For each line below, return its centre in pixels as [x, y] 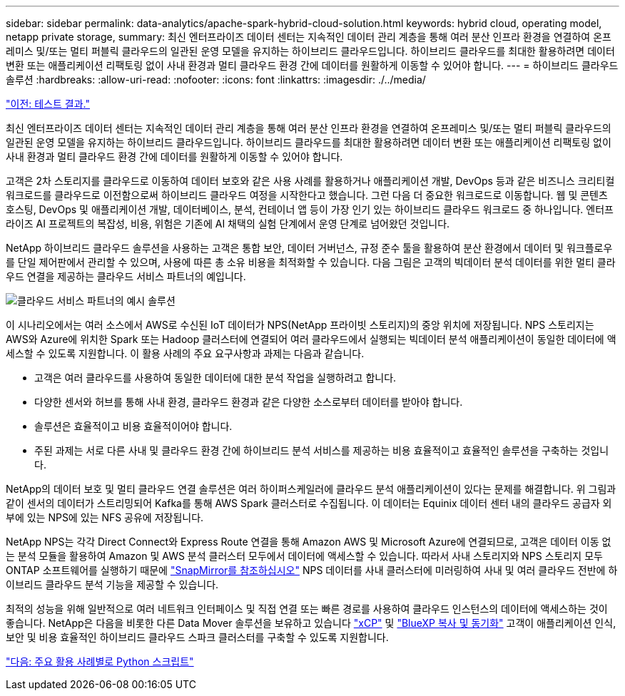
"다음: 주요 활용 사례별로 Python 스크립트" [100, 661]
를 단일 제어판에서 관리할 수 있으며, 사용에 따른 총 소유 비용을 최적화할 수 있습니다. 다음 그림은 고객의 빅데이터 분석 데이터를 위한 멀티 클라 [311, 262]
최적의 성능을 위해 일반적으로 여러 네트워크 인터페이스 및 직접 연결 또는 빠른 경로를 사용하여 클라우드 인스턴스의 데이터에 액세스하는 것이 [307, 609]
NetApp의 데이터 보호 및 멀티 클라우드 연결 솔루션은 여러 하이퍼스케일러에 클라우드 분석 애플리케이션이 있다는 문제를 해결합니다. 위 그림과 [311, 489]
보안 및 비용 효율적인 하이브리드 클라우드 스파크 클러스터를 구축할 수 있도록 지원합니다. [197, 637]
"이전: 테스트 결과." [48, 104]
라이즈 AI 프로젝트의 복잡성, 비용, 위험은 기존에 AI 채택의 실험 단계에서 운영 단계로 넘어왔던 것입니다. [228, 224]
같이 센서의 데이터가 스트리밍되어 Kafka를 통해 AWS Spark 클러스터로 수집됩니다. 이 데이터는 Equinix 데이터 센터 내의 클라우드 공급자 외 [309, 503]
